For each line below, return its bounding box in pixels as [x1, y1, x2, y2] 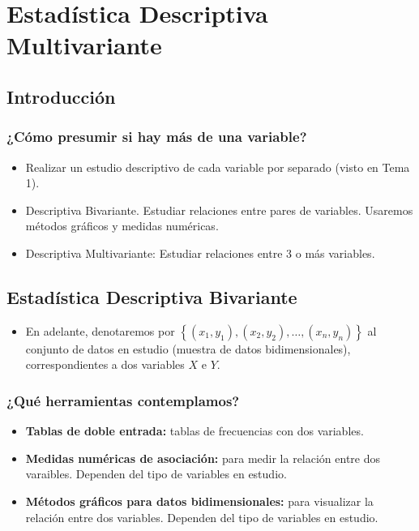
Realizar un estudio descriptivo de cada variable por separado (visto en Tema [25, 158, 410, 175]
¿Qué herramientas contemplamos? [6, 390, 240, 410]
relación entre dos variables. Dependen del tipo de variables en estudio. [25, 508, 378, 525]
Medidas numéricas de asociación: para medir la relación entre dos [25, 449, 381, 466]
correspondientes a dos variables [25, 356, 185, 373]
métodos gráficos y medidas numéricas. [25, 217, 219, 234]
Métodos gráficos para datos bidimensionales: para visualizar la [25, 492, 374, 509]
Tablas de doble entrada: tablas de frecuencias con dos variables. [25, 422, 364, 439]
